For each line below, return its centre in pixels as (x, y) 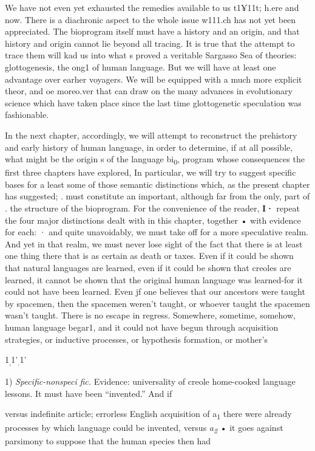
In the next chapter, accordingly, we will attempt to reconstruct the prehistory (151, 135)
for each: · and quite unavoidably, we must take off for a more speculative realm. (157, 232)
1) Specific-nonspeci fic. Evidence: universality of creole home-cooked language (150, 381)
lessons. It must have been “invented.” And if (89, 393)
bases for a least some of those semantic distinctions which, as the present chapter (157, 184)
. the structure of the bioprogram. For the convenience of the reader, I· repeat (152, 208)
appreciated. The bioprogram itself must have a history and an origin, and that (152, 31)
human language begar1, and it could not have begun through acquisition (142, 327)
